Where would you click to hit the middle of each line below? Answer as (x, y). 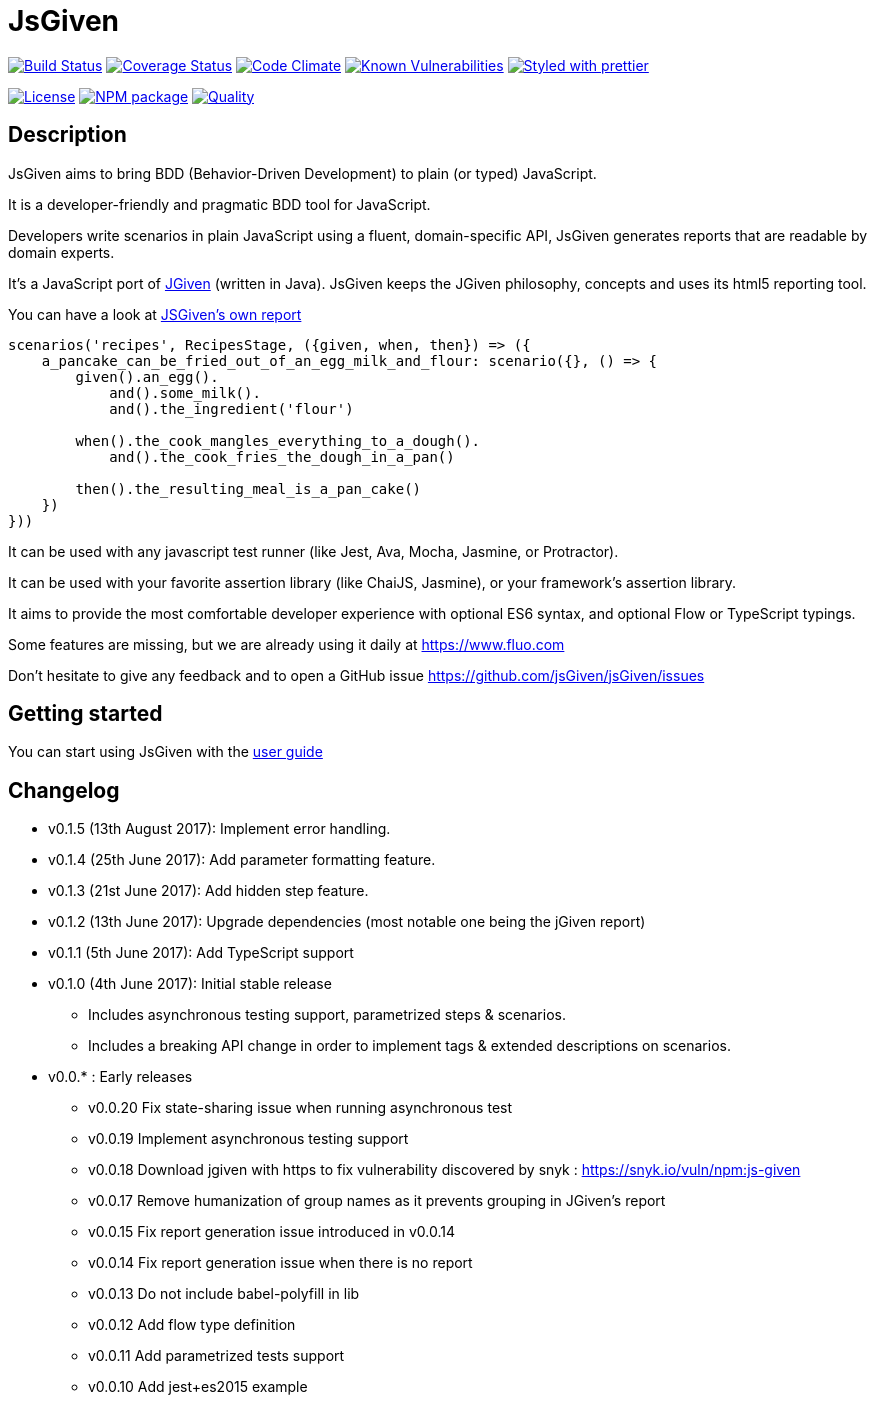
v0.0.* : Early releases (120, 1077)
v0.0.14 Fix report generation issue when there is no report (280, 1263)
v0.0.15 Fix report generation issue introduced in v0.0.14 (271, 1232)
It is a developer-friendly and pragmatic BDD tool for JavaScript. (219, 204)
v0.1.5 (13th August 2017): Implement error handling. (219, 829)
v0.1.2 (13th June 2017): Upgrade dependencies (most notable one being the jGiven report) (347, 922)
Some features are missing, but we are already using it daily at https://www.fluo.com (286, 644)
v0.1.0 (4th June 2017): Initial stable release (190, 984)
